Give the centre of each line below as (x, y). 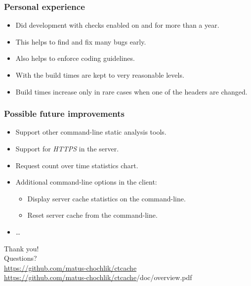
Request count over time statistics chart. (77, 165)
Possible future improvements (64, 114)
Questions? (21, 258)
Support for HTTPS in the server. (67, 148)
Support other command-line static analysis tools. (91, 132)
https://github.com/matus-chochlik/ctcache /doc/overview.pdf (98, 277)
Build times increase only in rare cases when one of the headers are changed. (131, 91)
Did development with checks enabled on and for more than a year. (117, 25)
